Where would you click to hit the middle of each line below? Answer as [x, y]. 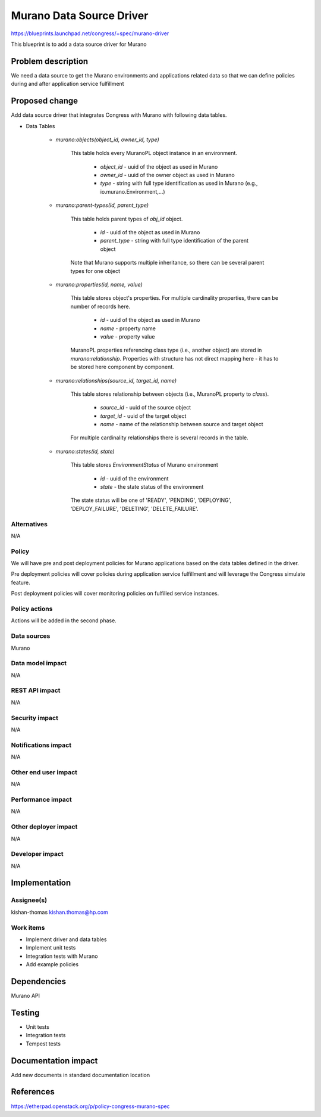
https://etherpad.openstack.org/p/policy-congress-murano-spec [90, 1106]
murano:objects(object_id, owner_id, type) [108, 139]
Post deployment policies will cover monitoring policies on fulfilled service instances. [115, 594]
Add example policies [52, 964]
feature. [21, 582]
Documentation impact [54, 1061]
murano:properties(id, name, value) [99, 284]
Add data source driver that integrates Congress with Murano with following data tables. [119, 115]
